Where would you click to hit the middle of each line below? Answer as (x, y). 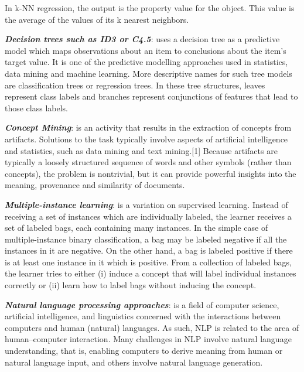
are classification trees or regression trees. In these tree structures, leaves (135, 85)
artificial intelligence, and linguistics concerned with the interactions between (143, 316)
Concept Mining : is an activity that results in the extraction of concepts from (148, 127)
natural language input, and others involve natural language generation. (134, 362)
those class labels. (37, 107)
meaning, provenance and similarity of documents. (95, 185)
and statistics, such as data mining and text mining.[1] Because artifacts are (141, 150)
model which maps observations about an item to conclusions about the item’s (146, 50)
